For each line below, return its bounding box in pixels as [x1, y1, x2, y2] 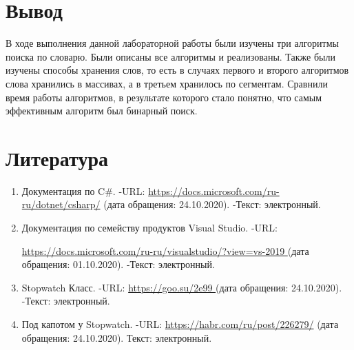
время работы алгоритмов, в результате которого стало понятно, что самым [6, 90, 322, 104]
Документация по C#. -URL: [21, 183, 145, 198]
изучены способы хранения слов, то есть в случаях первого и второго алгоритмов [6, 63, 349, 77]
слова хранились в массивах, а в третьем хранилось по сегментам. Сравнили [6, 76, 328, 90]
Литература [6, 143, 108, 172]
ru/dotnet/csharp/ [21, 197, 101, 212]
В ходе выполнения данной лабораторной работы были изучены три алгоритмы [6, 36, 339, 50]
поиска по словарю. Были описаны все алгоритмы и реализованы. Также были [6, 49, 335, 63]
